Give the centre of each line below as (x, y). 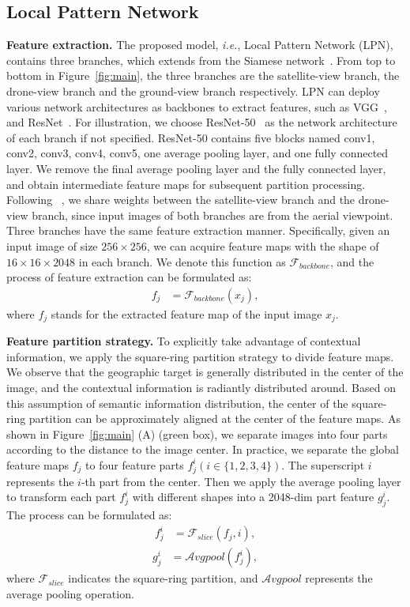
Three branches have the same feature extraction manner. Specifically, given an (198, 230)
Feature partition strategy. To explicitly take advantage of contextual (184, 341)
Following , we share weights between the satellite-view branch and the (181, 200)
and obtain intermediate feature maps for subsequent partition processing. (186, 184)
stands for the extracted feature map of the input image (186, 313)
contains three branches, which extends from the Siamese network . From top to (201, 60)
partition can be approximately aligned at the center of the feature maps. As (214, 418)
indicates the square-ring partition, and (163, 578)
